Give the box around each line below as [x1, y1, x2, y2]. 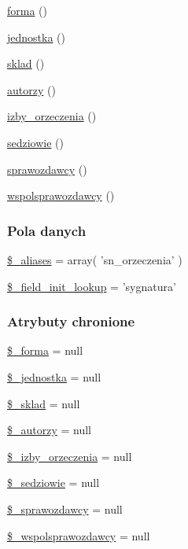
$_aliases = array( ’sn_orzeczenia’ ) [7, 251, 182, 267]
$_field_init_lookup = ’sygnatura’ [7, 278, 176, 294]
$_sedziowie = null [7, 474, 100, 491]
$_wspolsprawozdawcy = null [7, 527, 150, 543]
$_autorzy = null [7, 422, 92, 438]
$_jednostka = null [7, 368, 101, 385]
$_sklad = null [7, 395, 80, 411]
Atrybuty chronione [7, 311, 135, 331]
